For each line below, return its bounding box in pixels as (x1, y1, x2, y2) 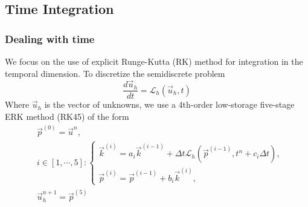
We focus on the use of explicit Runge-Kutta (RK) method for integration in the (5, 55, 303, 67)
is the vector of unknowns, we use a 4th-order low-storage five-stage (44, 98, 295, 111)
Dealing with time (5, 31, 95, 46)
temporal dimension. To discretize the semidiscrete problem (5, 67, 225, 79)
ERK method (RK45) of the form (5, 110, 129, 123)
